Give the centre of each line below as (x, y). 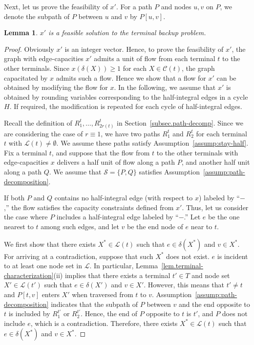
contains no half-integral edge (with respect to (124, 198)
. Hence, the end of (109, 313)
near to (201, 226)
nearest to (19, 226)
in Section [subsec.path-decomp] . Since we (180, 122)
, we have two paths (130, 133)
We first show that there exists (50, 244)
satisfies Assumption (169, 172)
